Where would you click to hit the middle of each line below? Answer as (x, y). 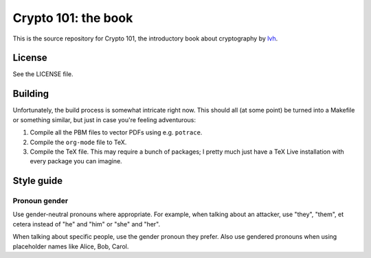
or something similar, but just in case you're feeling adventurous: (104, 119)
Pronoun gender (41, 201)
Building (31, 94)
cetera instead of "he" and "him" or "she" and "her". (87, 224)
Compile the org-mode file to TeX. (78, 142)
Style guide (38, 181)
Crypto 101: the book (73, 18)
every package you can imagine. (76, 161)
